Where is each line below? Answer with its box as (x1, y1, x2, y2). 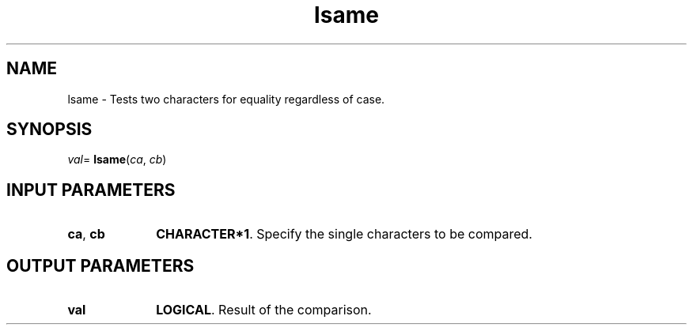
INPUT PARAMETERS (6, 179, 176, 200)
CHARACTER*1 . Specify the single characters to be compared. (156, 226, 532, 243)
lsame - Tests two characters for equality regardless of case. (67, 92, 385, 106)
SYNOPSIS (6, 119, 93, 140)
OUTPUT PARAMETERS (6, 255, 195, 276)
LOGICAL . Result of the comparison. (156, 302, 372, 318)
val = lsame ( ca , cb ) (67, 152, 167, 167)
